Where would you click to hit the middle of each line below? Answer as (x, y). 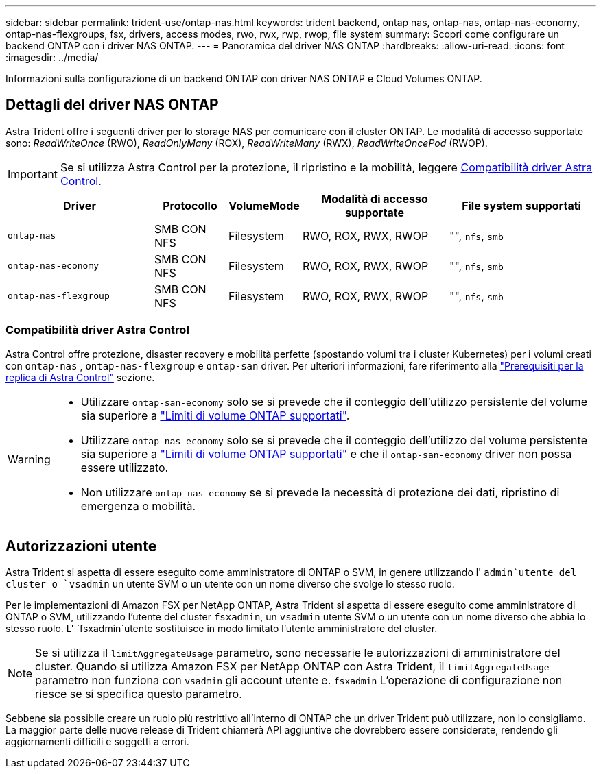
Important (33, 174)
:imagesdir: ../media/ (52, 57)
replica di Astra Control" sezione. (80, 377)
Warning (29, 459)
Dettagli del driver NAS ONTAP (112, 105)
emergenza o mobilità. (138, 506)
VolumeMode (264, 205)
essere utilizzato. (125, 467)
